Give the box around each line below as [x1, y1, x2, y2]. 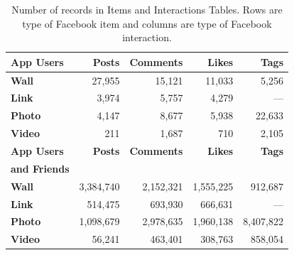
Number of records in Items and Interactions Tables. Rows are [11, 2, 283, 16]
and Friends [11, 161, 70, 175]
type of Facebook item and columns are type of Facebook [22, 16, 272, 31]
